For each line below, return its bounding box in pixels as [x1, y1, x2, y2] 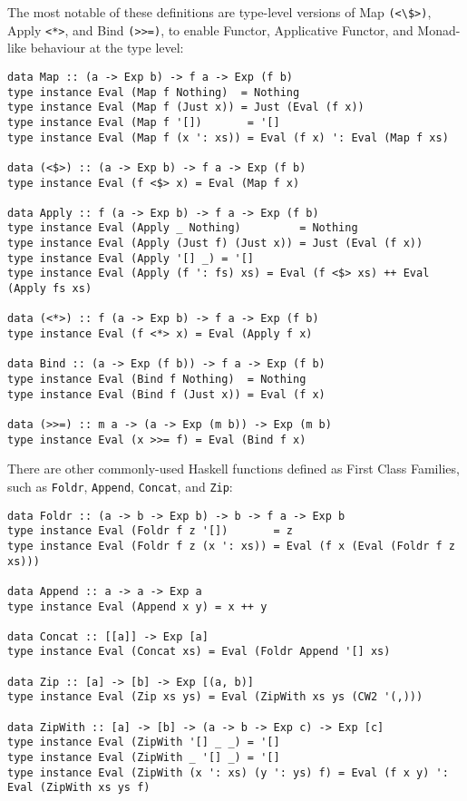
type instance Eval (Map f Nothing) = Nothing [7, 85, 300, 99]
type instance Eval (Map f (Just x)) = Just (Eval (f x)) [7, 101, 365, 114]
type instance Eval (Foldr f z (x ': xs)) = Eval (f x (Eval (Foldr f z [7, 539, 455, 552]
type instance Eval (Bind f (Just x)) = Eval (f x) [7, 387, 326, 401]
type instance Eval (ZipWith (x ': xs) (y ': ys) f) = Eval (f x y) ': [7, 766, 449, 779]
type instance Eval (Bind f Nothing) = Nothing [7, 373, 306, 386]
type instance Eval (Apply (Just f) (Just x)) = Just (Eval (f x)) [7, 237, 423, 250]
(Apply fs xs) [7, 282, 92, 296]
